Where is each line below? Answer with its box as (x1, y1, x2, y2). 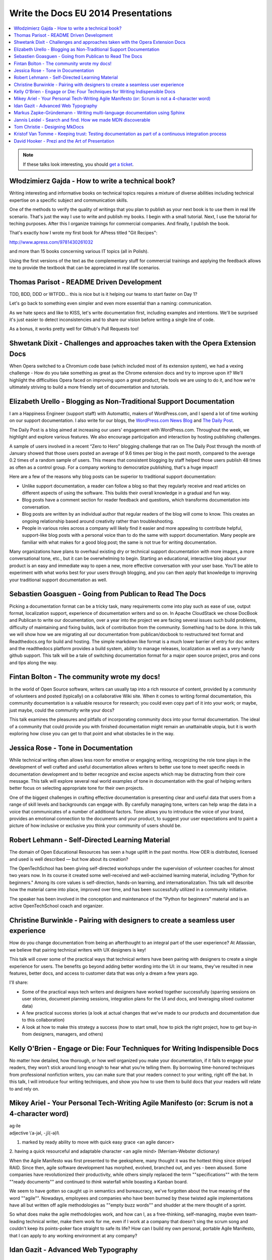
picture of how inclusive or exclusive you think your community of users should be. (9, 823, 182, 829)
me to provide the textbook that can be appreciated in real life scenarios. (9, 265, 161, 271)
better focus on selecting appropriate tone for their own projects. (9, 785, 145, 791)
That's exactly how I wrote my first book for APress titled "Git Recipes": (9, 230, 158, 236)
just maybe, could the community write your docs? (9, 707, 114, 713)
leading (9, 1218, 25, 1224)
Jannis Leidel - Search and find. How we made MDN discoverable (14, 116, 151, 123)
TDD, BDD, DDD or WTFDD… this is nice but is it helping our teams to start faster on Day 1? (9, 291, 197, 297)
